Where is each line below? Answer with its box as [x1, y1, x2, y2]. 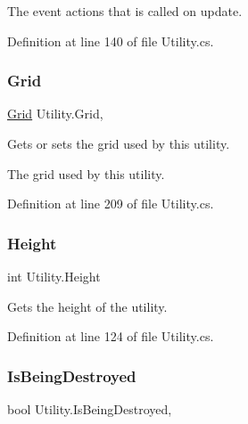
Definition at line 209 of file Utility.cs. [7, 194, 214, 213]
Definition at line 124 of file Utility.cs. [7, 327, 214, 346]
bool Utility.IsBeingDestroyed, [7, 400, 172, 418]
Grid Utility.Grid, [7, 104, 103, 123]
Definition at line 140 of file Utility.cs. [7, 31, 214, 50]
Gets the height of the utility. [7, 297, 168, 315]
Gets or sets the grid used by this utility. [7, 135, 230, 152]
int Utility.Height [7, 267, 101, 285]
